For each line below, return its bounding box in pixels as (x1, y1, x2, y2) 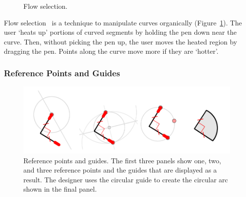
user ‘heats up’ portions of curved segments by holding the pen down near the (4, 27, 237, 37)
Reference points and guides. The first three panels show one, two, (23, 155, 221, 165)
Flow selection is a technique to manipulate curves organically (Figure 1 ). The (4, 17, 242, 27)
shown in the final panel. (23, 184, 97, 194)
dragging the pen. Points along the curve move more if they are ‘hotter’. (4, 46, 219, 56)
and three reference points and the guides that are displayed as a (23, 165, 217, 175)
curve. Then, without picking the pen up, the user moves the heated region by (4, 36, 237, 46)
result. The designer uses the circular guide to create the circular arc (23, 174, 228, 184)
